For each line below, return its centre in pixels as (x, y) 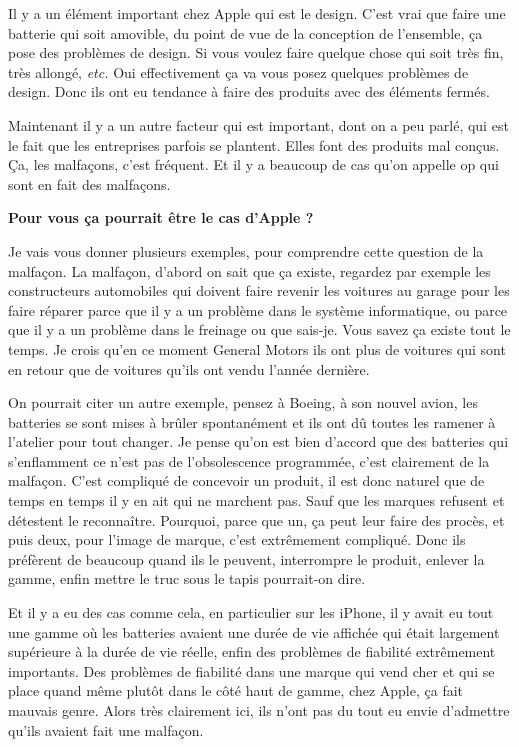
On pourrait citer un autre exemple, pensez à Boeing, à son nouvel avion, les (243, 402)
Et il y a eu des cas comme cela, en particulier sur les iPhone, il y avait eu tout (251, 612)
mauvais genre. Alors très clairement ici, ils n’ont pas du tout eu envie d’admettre (259, 710)
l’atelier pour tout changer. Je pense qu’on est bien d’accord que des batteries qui (258, 441)
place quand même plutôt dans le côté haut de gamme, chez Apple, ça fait (236, 690)
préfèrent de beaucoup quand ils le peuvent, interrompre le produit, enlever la (246, 558)
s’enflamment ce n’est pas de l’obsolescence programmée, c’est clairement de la (249, 460)
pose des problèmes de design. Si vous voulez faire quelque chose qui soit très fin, (256, 52)
